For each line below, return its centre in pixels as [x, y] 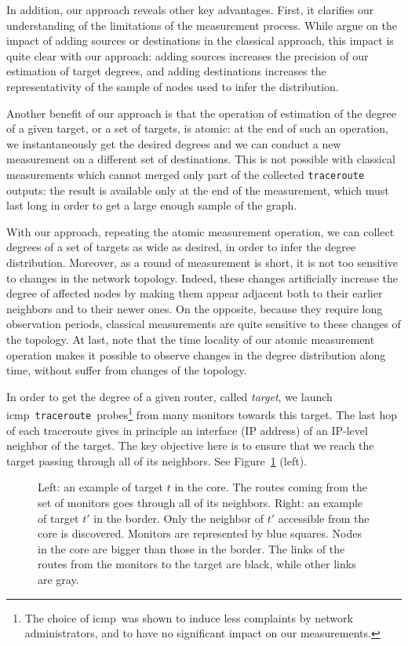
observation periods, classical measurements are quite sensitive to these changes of [204, 324]
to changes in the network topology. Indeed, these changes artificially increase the [202, 277]
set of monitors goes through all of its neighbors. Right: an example [200, 502]
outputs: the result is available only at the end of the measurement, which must [198, 190]
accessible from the [324, 518]
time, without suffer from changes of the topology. [127, 370]
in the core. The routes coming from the [271, 487]
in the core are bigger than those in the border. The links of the [191, 548]
